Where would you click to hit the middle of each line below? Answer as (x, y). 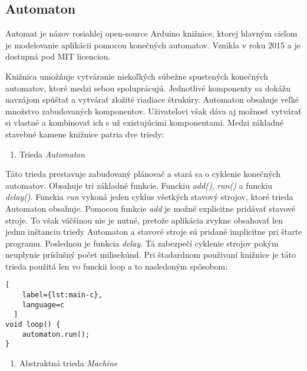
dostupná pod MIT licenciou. (58, 56)
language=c (43, 305)
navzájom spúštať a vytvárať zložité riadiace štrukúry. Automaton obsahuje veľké (152, 99)
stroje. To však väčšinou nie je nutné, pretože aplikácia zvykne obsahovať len (144, 220)
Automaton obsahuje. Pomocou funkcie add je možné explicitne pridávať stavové (151, 208)
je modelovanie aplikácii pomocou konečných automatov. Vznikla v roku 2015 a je (153, 45)
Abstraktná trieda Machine (68, 363)
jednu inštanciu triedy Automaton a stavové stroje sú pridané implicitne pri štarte (154, 232)
